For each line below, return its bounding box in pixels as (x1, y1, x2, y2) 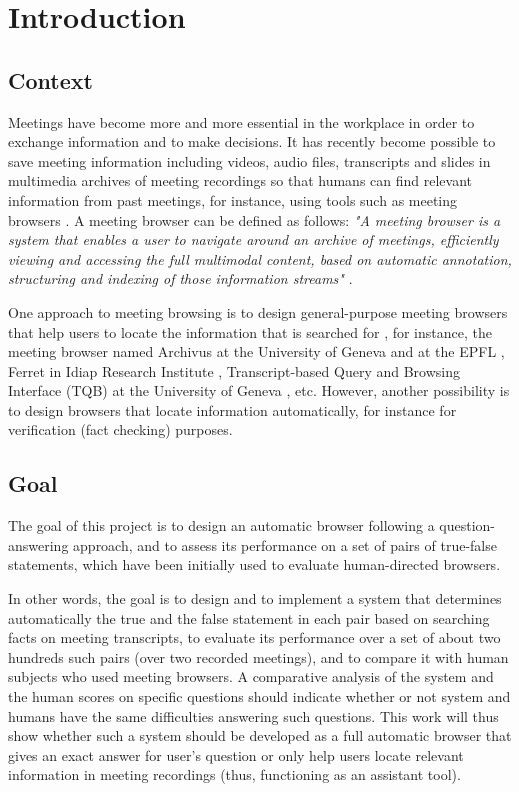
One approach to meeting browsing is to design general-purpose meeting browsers (8, 301, 508, 322)
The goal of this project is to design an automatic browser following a (8, 515, 435, 536)
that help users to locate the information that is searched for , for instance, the (8, 321, 492, 342)
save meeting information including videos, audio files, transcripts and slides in (8, 150, 491, 171)
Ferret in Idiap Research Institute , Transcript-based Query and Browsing (8, 360, 460, 381)
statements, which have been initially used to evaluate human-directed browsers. (8, 554, 501, 575)
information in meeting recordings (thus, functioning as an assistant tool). (8, 764, 461, 785)
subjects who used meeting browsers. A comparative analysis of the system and (8, 666, 494, 687)
